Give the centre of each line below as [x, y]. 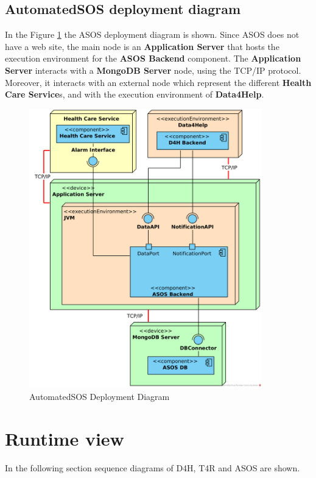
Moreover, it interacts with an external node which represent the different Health [158, 82]
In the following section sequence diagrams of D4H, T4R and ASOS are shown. [153, 467]
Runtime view [65, 438]
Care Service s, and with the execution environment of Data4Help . [135, 94]
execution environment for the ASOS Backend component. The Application [153, 58]
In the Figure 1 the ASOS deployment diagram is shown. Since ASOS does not [152, 34]
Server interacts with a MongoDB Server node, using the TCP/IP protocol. [153, 70]
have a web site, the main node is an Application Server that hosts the [142, 46]
